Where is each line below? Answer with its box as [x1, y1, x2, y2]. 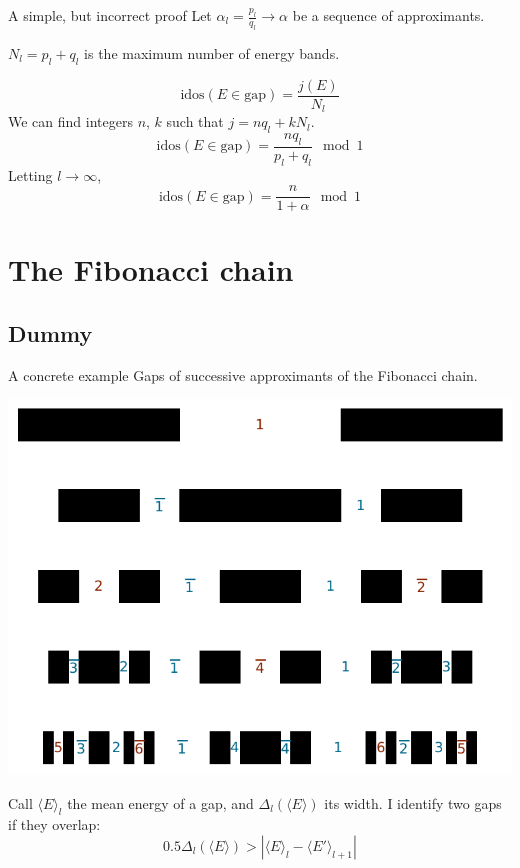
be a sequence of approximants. [292, 5, 485, 25]
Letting [8, 164, 53, 185]
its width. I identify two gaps [324, 792, 502, 813]
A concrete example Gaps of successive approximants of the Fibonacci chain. [8, 364, 478, 385]
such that [166, 111, 224, 132]
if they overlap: [8, 814, 101, 835]
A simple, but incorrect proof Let [8, 5, 212, 25]
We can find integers [8, 111, 133, 132]
